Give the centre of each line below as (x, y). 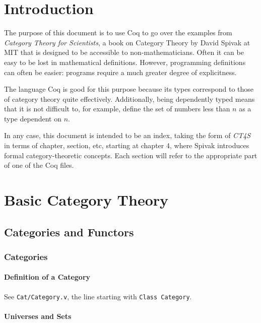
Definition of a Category (47, 277)
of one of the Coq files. (39, 165)
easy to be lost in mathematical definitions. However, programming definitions (125, 62)
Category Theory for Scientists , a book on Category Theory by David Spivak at (127, 42)
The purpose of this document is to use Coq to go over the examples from (118, 33)
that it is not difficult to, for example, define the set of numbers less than (117, 109)
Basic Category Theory (86, 200)
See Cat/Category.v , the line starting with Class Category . (98, 296)
